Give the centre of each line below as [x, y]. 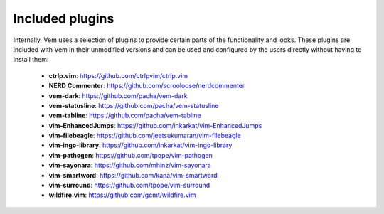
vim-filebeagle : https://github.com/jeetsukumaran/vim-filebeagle [145, 136]
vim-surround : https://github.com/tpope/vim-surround [129, 186]
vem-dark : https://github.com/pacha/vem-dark [118, 95]
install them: [31, 60]
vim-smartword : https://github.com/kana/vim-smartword [133, 175]
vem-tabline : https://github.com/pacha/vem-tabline [125, 116]
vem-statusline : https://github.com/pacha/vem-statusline [134, 105]
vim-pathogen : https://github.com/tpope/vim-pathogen [131, 155]
